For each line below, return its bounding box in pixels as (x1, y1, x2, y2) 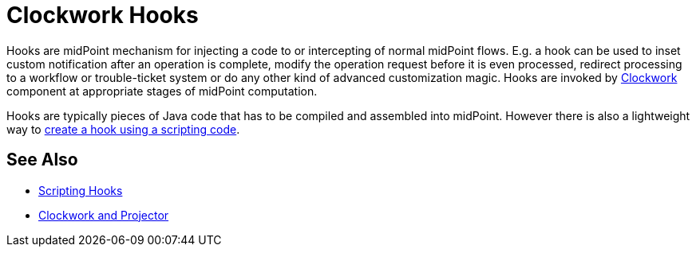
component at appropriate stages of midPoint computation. (6, 84, 318, 98)
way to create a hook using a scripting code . (6, 122, 240, 136)
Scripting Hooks (38, 183, 123, 197)
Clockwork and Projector (38, 208, 169, 222)
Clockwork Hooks (6, 2, 199, 29)
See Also (6, 150, 78, 170)
